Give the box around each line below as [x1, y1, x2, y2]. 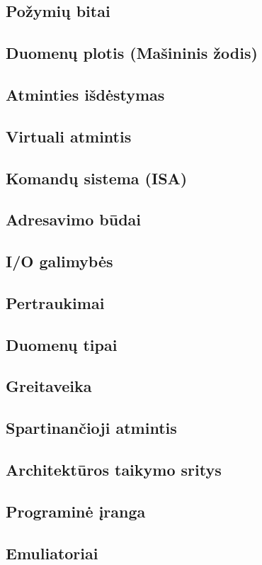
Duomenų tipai [6, 333, 118, 355]
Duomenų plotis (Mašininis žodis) [6, 42, 258, 64]
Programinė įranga [6, 500, 146, 522]
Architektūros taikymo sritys [6, 458, 222, 480]
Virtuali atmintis [6, 125, 132, 147]
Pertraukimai [6, 291, 105, 313]
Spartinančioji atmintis [6, 417, 177, 439]
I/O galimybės [6, 250, 113, 272]
